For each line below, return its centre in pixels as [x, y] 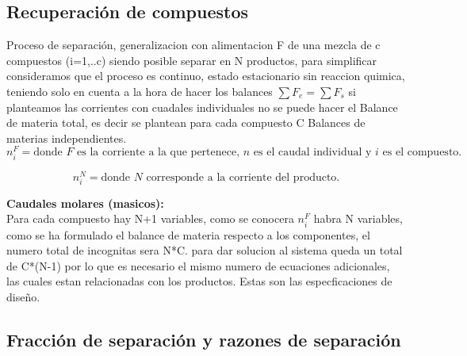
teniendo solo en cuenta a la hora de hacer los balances [140, 91]
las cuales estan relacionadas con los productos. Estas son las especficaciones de [199, 281]
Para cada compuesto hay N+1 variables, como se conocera [150, 218]
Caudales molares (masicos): [85, 203]
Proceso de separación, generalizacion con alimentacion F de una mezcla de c [193, 45]
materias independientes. [67, 138]
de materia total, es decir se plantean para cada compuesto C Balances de [186, 122]
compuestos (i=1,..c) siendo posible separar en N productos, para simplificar [192, 60]
